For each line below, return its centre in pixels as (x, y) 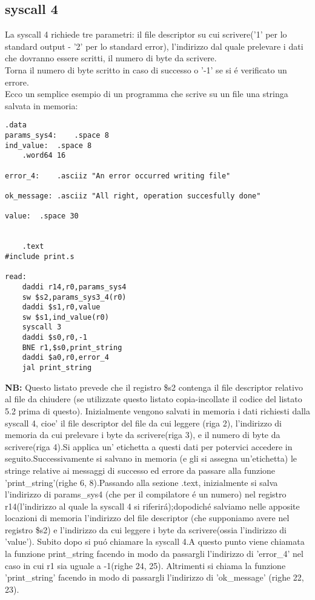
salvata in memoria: (41, 105)
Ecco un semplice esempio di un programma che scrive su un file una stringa (147, 94)
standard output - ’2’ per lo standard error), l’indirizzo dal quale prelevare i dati (154, 46)
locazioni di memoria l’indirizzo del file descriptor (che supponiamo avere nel (147, 518)
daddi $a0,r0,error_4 (65, 358)
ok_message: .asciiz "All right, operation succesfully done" (133, 196)
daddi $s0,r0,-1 (55, 338)
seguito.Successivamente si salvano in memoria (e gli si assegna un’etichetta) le (151, 458)
